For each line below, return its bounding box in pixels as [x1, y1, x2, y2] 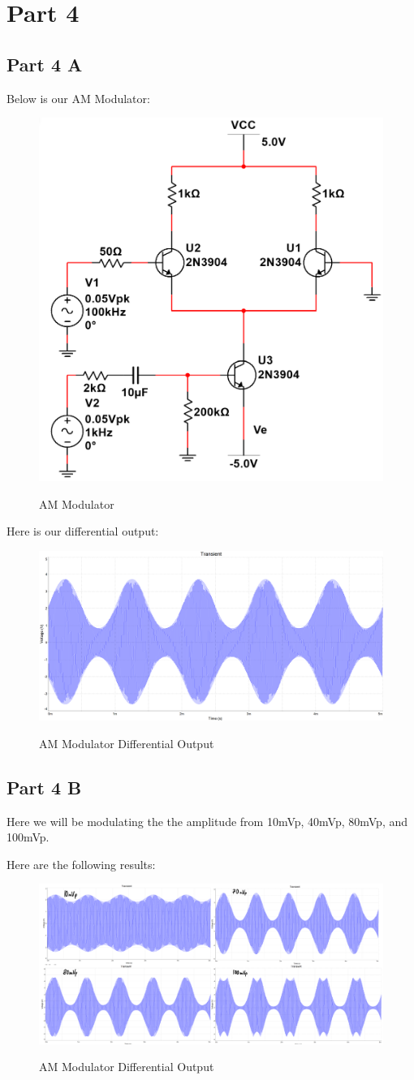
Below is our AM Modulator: [6, 89, 150, 106]
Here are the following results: [6, 855, 156, 872]
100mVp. [6, 828, 50, 845]
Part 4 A [6, 51, 83, 76]
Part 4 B [6, 774, 82, 799]
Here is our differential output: [6, 523, 159, 540]
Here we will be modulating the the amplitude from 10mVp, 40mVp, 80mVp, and [6, 812, 408, 829]
